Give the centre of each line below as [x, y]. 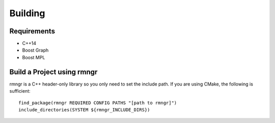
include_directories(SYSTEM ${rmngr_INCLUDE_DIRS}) [84, 110]
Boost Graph [35, 50]
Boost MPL [34, 57]
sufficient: [20, 91]
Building [27, 13]
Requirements [32, 31]
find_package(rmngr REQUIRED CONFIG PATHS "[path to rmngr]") [98, 103]
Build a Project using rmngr [53, 72]
